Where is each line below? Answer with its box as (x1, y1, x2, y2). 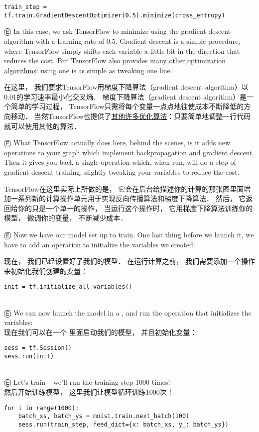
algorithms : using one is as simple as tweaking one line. (4, 65, 172, 75)
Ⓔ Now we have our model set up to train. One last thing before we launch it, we (4, 229, 254, 239)
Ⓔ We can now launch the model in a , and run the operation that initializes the (4, 307, 252, 318)
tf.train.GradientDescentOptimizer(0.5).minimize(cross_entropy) (4, 11, 225, 19)
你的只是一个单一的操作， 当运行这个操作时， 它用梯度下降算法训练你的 (17, 203, 253, 213)
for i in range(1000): (4, 404, 79, 412)
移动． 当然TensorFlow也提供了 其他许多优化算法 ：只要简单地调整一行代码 (10, 111, 251, 121)
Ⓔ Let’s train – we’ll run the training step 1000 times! (4, 377, 170, 387)
